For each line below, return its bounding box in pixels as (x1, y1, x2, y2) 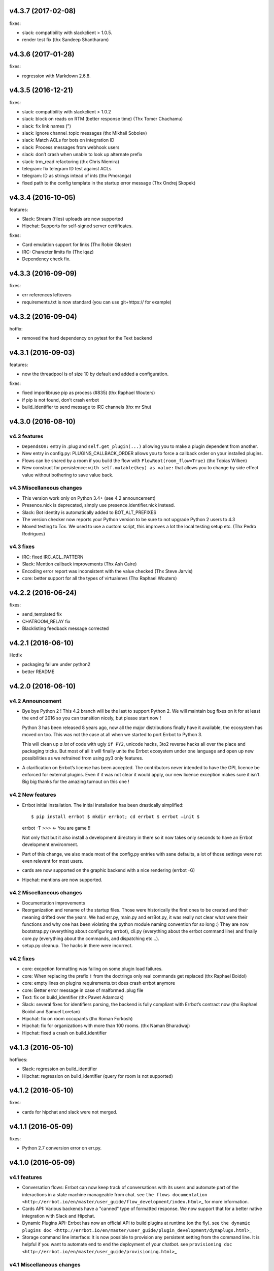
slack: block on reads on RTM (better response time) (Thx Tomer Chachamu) (22, 116, 183, 122)
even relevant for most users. (22, 858, 84, 864)
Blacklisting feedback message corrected (22, 625, 109, 631)
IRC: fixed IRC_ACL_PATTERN (22, 554, 84, 560)
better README (22, 669, 55, 675)
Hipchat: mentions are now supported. (22, 876, 102, 883)
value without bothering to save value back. (22, 472, 114, 478)
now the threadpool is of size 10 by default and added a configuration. (22, 371, 169, 377)
